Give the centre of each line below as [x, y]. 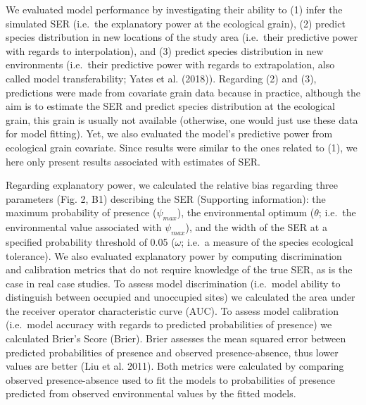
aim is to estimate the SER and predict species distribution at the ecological [170, 106]
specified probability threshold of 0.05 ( [90, 241]
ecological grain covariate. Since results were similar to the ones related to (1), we [182, 147]
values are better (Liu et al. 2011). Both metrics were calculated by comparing [175, 366]
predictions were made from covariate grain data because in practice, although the [183, 92]
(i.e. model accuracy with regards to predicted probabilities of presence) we [169, 324]
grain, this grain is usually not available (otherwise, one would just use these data [182, 119]
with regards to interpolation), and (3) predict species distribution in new [165, 50]
